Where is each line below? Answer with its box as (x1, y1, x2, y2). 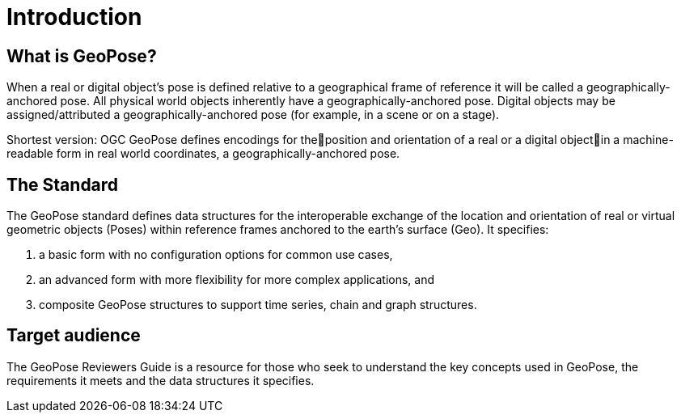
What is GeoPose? (6, 45, 157, 66)
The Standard (6, 174, 119, 195)
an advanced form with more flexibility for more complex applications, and (39, 273, 435, 287)
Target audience (6, 325, 141, 346)
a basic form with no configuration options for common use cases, (39, 248, 393, 262)
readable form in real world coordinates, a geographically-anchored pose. (6, 146, 400, 161)
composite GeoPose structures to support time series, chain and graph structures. (39, 298, 477, 312)
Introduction (6, 3, 142, 31)
